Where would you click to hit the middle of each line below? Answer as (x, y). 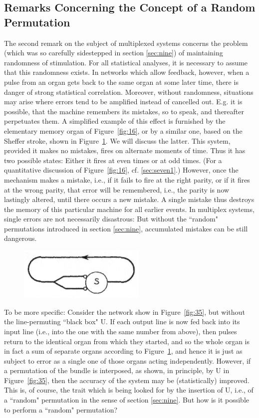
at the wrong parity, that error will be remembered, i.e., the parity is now (117, 189)
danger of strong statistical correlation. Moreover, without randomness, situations (129, 92)
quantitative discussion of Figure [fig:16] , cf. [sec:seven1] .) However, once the (121, 170)
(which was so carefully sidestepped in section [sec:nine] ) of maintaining (114, 53)
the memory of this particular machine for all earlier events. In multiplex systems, (129, 209)
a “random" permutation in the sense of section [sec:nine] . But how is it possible (127, 400)
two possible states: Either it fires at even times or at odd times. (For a (113, 160)
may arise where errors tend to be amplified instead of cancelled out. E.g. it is (123, 102)
